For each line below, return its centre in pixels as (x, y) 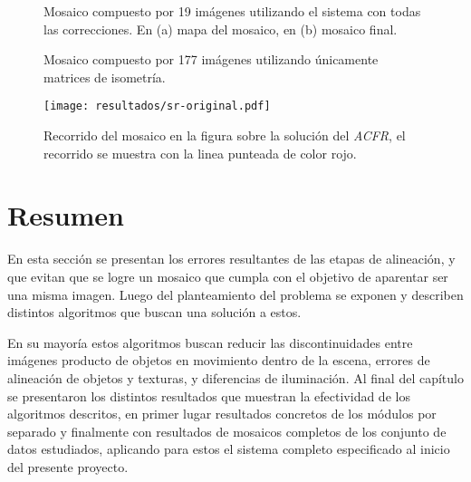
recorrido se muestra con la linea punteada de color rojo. (200, 153)
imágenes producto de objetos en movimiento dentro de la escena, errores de (219, 360)
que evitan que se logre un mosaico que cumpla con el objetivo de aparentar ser (228, 276)
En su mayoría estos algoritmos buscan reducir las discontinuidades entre (210, 342)
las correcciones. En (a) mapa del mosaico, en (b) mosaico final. (221, 29)
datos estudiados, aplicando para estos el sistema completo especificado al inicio (229, 449)
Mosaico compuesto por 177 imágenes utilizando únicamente (211, 59)
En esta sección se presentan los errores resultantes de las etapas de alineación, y (231, 259)
